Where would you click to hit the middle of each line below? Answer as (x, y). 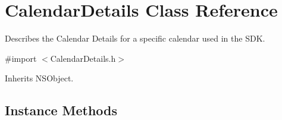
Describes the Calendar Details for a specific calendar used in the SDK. (135, 38)
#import (21, 58)
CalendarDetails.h (83, 58)
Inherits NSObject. (39, 78)
